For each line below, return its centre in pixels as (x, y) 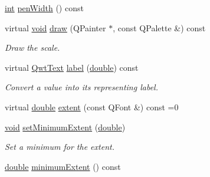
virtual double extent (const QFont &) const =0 (92, 106)
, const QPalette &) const (159, 27)
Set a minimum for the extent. (60, 147)
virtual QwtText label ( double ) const (72, 67)
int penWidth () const (44, 8)
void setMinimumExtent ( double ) (65, 127)
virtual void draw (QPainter (55, 27)
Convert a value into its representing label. (81, 87)
